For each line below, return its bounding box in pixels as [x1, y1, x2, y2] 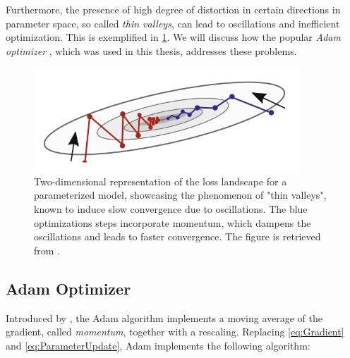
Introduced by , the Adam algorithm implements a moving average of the [6, 310, 322, 325]
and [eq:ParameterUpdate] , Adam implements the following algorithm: [6, 338, 310, 352]
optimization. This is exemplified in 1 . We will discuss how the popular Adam [6, 30, 341, 44]
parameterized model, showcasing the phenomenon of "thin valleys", [34, 187, 327, 202]
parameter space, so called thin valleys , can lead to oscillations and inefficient [6, 16, 340, 30]
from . [34, 242, 61, 257]
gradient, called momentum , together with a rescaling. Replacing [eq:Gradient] [6, 324, 344, 339]
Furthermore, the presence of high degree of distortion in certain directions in [6, 2, 341, 16]
